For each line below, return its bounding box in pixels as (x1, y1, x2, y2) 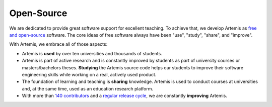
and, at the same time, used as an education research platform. (22, 85, 154, 91)
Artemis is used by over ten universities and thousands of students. (22, 50, 162, 56)
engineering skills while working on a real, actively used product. (22, 71, 157, 77)
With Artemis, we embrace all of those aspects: (9, 41, 108, 47)
